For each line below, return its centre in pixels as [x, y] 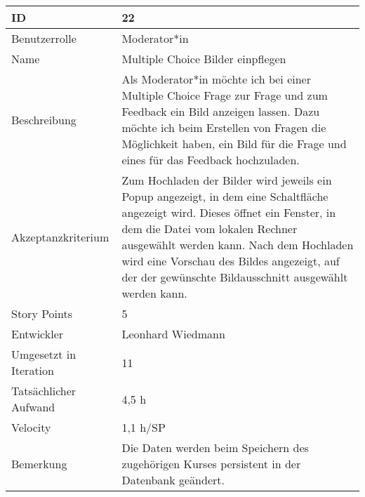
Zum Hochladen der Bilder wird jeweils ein [227, 180]
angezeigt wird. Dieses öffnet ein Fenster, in [229, 212]
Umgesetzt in [44, 354]
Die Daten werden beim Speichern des [215, 448]
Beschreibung [44, 119]
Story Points [42, 313]
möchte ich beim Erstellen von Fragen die [224, 127]
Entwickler [38, 334]
